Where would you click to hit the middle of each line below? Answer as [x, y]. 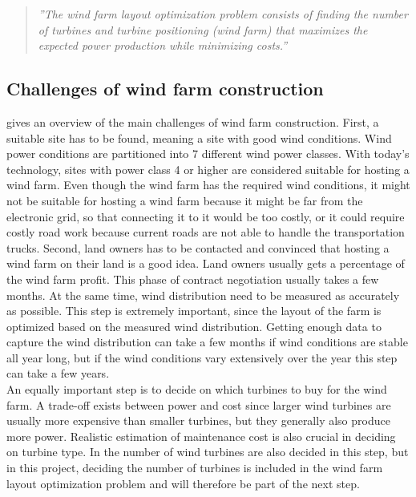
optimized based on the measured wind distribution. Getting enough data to [194, 326]
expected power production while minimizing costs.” [163, 45]
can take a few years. [58, 373]
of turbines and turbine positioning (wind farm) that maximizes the [203, 29]
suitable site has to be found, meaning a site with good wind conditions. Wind [199, 137]
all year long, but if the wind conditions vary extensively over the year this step [202, 357]
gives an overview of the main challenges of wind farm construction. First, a [193, 121]
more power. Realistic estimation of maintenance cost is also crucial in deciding [201, 436]
